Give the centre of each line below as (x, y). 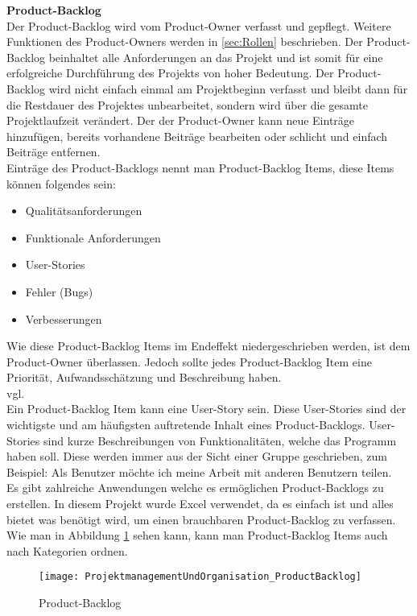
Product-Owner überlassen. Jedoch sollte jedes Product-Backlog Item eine (189, 361)
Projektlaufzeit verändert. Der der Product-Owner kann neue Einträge (181, 120)
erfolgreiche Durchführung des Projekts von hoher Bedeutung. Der (170, 73)
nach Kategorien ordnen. (67, 550)
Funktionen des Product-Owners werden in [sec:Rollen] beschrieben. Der (185, 41)
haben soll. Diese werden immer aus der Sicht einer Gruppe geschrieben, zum (197, 456)
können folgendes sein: (61, 183)
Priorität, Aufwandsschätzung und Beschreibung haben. (144, 377)
